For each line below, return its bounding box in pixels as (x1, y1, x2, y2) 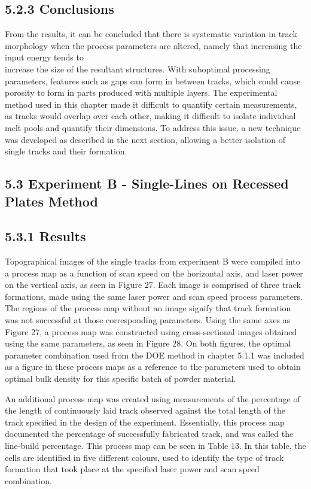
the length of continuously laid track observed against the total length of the (5, 404, 285, 417)
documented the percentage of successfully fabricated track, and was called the (5, 427, 294, 440)
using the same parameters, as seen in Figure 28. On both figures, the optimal (5, 337, 291, 350)
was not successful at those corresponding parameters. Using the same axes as (5, 314, 291, 326)
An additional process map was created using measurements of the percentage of (5, 392, 300, 405)
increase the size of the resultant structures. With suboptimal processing (5, 62, 270, 75)
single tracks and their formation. (5, 145, 127, 157)
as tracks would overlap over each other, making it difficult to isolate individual (5, 110, 296, 122)
